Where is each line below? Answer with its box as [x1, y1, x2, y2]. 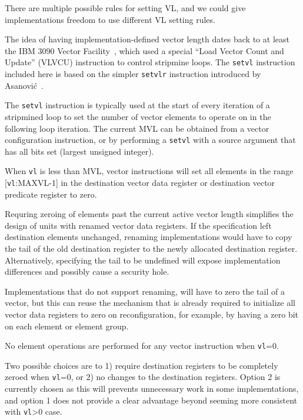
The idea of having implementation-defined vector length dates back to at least [5, 33, 289, 45]
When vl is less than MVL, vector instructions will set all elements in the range [5, 165, 294, 177]
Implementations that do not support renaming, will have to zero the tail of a [5, 285, 285, 297]
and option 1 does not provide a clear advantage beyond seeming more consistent [5, 394, 298, 406]
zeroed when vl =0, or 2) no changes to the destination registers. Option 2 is [5, 371, 281, 383]
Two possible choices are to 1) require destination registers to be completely [5, 359, 278, 371]
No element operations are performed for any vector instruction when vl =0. [5, 339, 279, 352]
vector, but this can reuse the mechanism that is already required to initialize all [5, 296, 295, 309]
